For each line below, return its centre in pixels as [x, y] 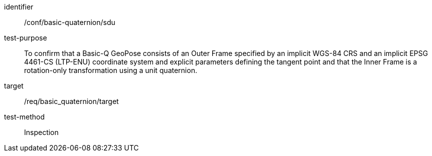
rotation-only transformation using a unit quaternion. [111, 70]
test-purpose [26, 38]
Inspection [41, 132]
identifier [19, 7]
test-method [24, 117]
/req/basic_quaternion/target [71, 101]
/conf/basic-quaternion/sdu [70, 22]
